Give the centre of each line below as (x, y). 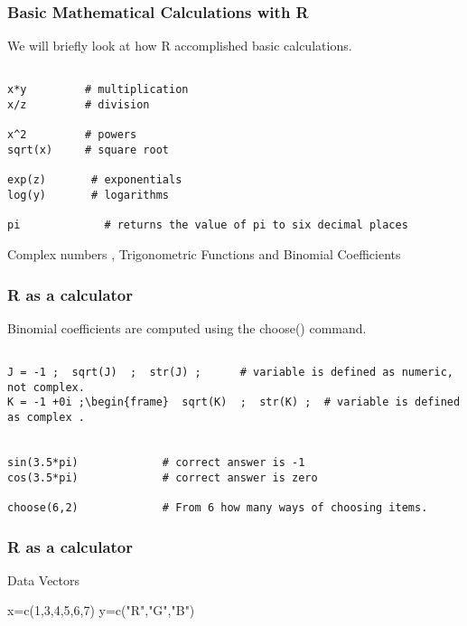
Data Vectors (44, 579)
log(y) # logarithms (88, 196)
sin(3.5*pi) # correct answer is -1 (156, 463)
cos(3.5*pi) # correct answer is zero (163, 477)
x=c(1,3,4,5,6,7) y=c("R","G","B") (101, 610)
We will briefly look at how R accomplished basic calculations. (180, 46)
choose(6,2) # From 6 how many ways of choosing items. (218, 508)
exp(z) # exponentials (95, 180)
